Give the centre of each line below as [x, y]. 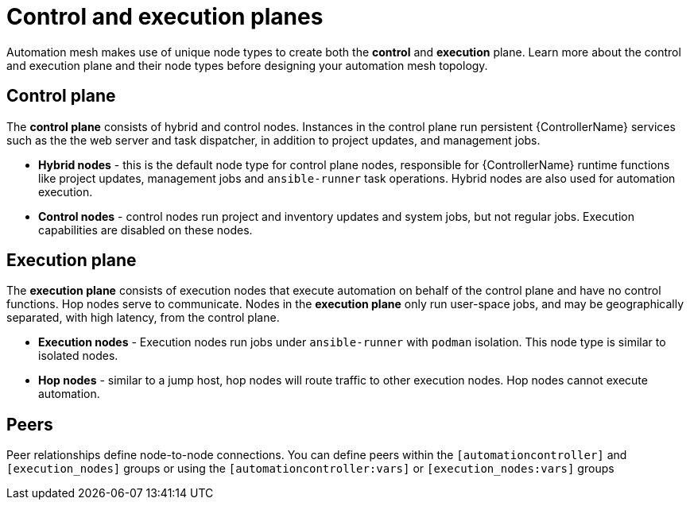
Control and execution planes [165, 17]
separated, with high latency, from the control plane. [143, 318]
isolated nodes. [78, 356]
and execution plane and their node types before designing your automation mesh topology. [247, 65]
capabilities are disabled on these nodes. [145, 230]
